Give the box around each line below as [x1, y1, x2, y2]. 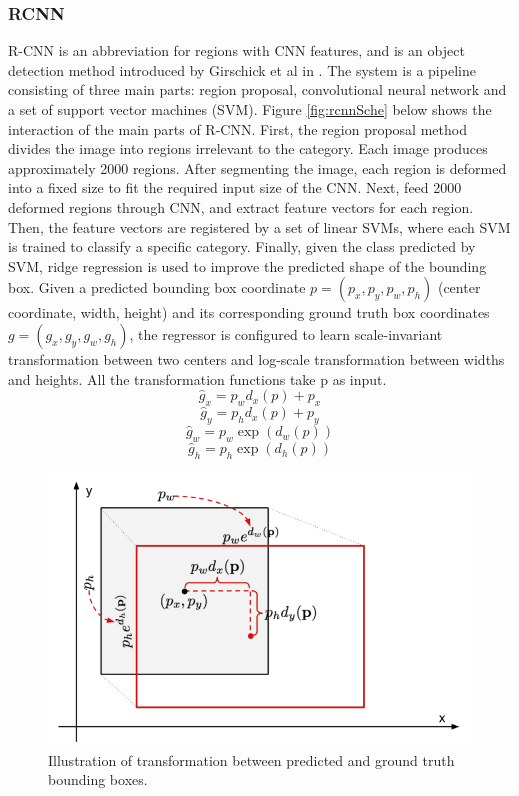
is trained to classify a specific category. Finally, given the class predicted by [8, 236, 476, 257]
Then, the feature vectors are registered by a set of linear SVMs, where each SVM [8, 216, 511, 237]
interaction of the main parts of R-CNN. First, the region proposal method [8, 118, 467, 139]
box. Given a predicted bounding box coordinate [8, 277, 306, 298]
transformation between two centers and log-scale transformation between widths [8, 348, 505, 369]
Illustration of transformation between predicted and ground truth [48, 749, 455, 770]
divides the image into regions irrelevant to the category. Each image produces [8, 138, 488, 159]
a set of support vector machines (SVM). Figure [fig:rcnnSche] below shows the [8, 99, 492, 119]
